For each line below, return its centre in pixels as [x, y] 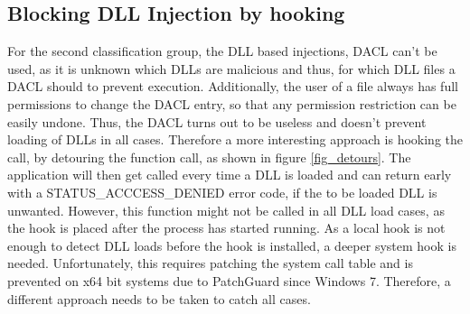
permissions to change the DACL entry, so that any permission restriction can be [232, 103]
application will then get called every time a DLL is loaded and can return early [230, 175]
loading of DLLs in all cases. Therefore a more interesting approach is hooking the [235, 139]
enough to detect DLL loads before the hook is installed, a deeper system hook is [232, 245]
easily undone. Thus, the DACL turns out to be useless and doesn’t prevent [217, 121]
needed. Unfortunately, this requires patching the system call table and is [210, 263]
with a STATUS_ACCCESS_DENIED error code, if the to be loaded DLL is [222, 192]
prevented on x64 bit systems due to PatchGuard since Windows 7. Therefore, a [229, 280]
